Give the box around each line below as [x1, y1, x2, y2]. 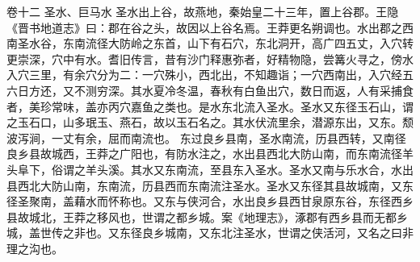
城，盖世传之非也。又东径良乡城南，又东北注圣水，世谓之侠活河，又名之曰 [6, 224, 402, 241]
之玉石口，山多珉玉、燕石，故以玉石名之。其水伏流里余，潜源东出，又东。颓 [6, 114, 414, 131]
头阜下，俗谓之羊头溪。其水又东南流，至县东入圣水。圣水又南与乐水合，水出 [6, 160, 414, 177]
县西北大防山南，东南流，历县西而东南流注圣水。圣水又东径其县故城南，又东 [6, 177, 414, 193]
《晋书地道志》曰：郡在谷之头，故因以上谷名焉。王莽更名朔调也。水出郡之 [6, 19, 402, 35]
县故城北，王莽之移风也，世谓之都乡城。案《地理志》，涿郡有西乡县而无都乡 [6, 208, 408, 225]
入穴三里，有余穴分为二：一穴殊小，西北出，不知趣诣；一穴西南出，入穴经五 [6, 66, 414, 83]
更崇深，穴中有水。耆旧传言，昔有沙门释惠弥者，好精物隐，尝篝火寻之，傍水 [6, 50, 414, 67]
